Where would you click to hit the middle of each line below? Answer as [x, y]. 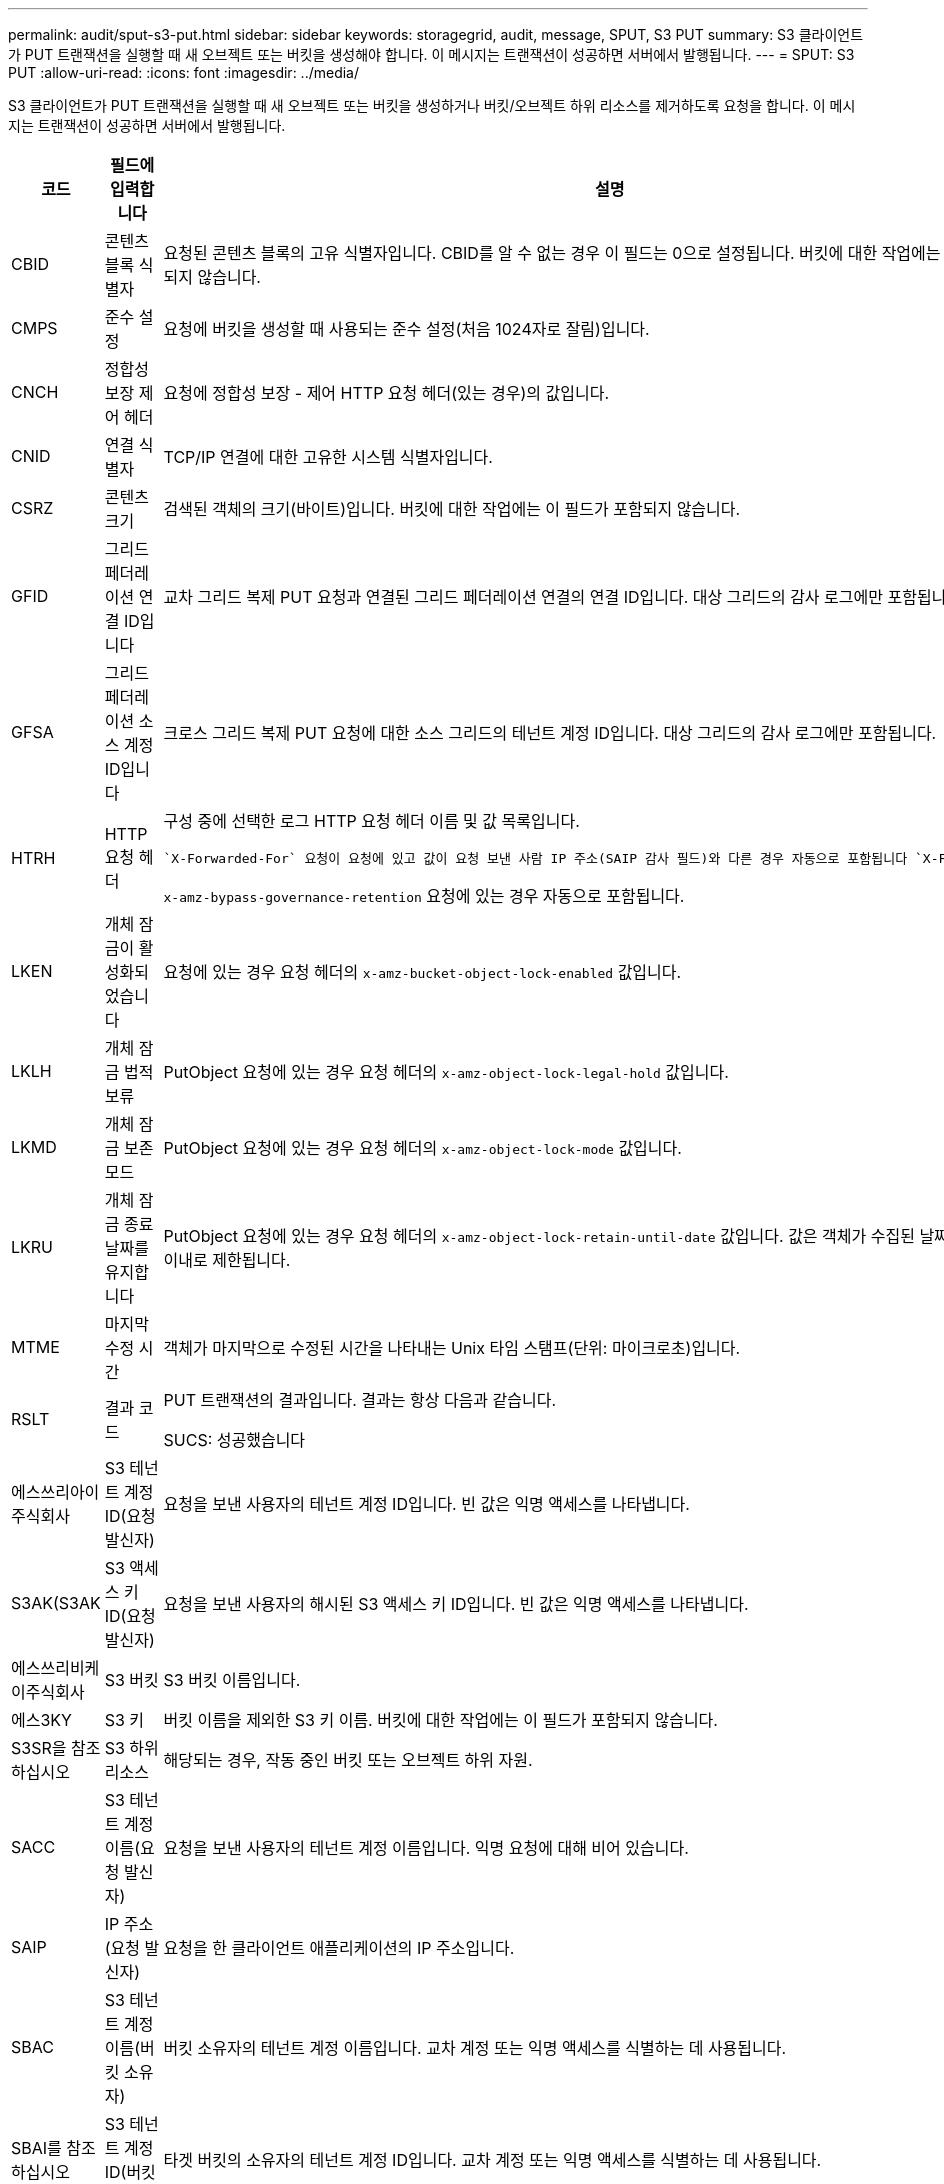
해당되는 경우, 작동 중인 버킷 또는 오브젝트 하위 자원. [348, 1760]
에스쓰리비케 [55, 1668]
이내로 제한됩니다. [227, 1260]
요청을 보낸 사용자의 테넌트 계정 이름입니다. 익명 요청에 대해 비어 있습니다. [426, 1848]
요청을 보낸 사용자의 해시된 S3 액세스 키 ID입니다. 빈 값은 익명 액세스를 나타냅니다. [456, 1604]
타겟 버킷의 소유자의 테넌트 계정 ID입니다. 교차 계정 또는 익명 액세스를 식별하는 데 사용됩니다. [492, 2160]
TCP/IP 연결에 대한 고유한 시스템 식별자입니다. [328, 457]
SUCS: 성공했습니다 [234, 1440]
